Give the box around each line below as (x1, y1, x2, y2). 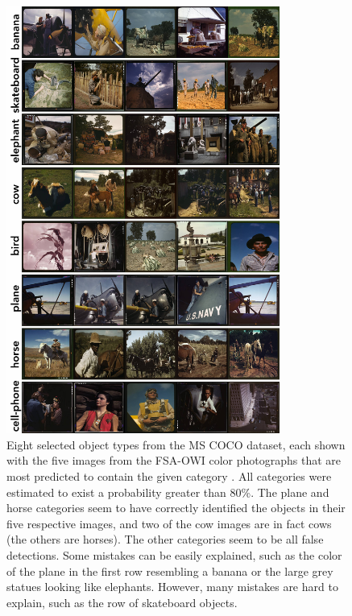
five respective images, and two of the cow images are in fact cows (6, 515, 332, 531)
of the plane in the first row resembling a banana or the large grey (6, 562, 333, 579)
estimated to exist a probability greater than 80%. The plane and (6, 483, 329, 500)
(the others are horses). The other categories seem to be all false (6, 531, 324, 548)
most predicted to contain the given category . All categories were (6, 468, 332, 485)
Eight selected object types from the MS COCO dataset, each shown (6, 436, 346, 453)
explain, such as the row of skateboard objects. (6, 593, 238, 610)
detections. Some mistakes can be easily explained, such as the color (6, 547, 342, 564)
